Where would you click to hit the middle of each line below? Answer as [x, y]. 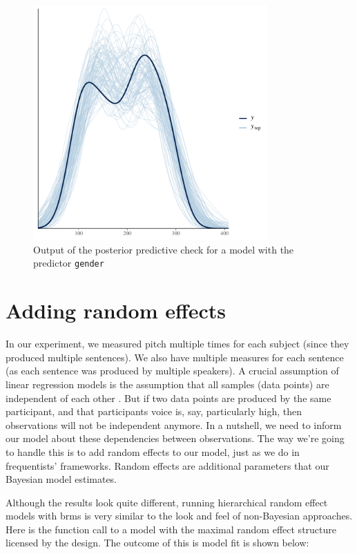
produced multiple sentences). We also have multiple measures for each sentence [175, 357]
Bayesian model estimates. [61, 479]
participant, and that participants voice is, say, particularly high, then [154, 411]
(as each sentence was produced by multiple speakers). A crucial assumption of [172, 371]
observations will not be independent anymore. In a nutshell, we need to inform [174, 424]
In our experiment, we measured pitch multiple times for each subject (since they [177, 344]
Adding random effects [116, 311]
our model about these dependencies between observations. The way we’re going [175, 438]
